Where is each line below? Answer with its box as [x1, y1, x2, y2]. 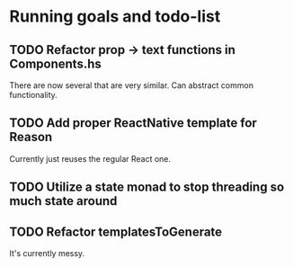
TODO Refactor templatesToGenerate [9, 224, 223, 239]
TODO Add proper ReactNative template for [9, 115, 258, 131]
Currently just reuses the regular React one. [9, 153, 172, 164]
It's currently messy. [9, 248, 85, 259]
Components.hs [9, 56, 102, 71]
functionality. [9, 90, 58, 100]
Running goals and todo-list [9, 6, 221, 27]
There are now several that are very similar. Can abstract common [9, 80, 254, 91]
